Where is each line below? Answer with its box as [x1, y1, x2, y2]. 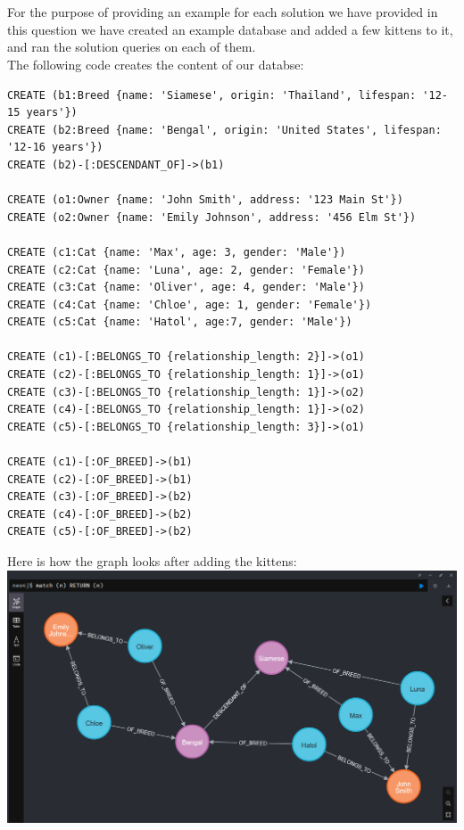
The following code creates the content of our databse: [7, 54, 304, 73]
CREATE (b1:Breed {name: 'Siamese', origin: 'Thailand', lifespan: [7, 88, 417, 102]
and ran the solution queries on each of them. [7, 37, 256, 56]
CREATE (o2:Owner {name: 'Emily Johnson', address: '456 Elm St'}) [7, 210, 417, 224]
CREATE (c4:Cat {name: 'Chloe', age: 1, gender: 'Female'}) [7, 298, 372, 311]
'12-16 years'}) [7, 141, 104, 154]
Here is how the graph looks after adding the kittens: [7, 552, 297, 570]
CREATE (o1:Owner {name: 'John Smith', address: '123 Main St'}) [7, 193, 403, 207]
